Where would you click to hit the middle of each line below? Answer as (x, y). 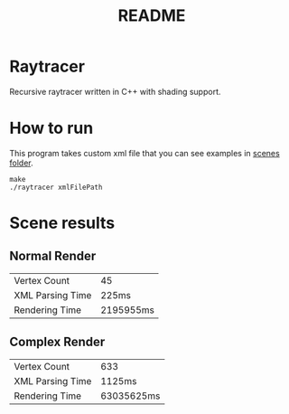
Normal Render (53, 256)
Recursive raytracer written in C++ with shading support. (115, 91)
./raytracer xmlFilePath (56, 187)
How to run (51, 128)
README (152, 16)
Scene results (62, 223)
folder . (21, 163)
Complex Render (57, 342)
